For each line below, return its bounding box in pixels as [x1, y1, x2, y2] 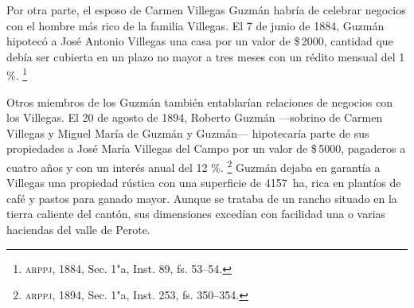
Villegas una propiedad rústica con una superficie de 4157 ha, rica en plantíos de [6, 174, 401, 191]
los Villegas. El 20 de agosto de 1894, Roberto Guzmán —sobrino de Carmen [6, 109, 383, 126]
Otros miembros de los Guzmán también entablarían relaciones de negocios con [6, 93, 393, 110]
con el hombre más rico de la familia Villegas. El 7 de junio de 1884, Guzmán [6, 17, 385, 33]
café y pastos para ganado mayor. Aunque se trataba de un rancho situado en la [6, 189, 397, 206]
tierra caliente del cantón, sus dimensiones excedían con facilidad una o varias [6, 205, 386, 222]
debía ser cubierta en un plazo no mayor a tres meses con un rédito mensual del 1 [6, 48, 405, 64]
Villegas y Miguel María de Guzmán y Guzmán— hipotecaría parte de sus [6, 124, 369, 141]
